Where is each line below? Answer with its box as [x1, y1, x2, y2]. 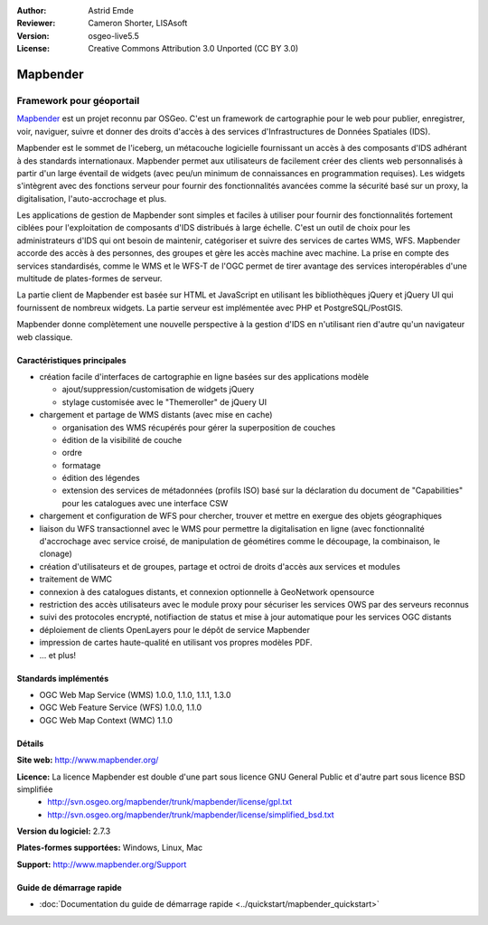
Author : [16, 5, 47, 15]
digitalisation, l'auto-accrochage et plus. [16, 193, 167, 203]
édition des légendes [61, 473, 140, 484]
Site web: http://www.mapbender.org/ [16, 755, 159, 766]
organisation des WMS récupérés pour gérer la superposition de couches [61, 421, 336, 433]
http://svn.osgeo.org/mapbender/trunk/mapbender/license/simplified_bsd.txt [47, 809, 334, 820]
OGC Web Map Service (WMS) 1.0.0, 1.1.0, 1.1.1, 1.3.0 [39, 689, 231, 700]
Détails [16, 738, 44, 749]
